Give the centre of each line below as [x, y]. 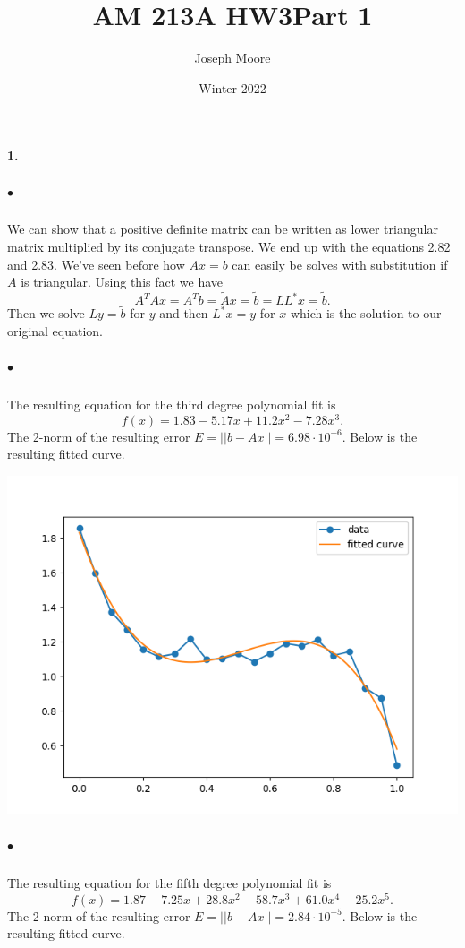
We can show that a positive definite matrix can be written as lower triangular [223, 229]
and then [184, 313]
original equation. [55, 330]
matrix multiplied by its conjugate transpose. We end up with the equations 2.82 [229, 247]
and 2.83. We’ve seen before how [96, 264]
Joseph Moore [232, 58]
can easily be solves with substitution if [340, 264]
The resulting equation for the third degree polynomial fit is [172, 405]
